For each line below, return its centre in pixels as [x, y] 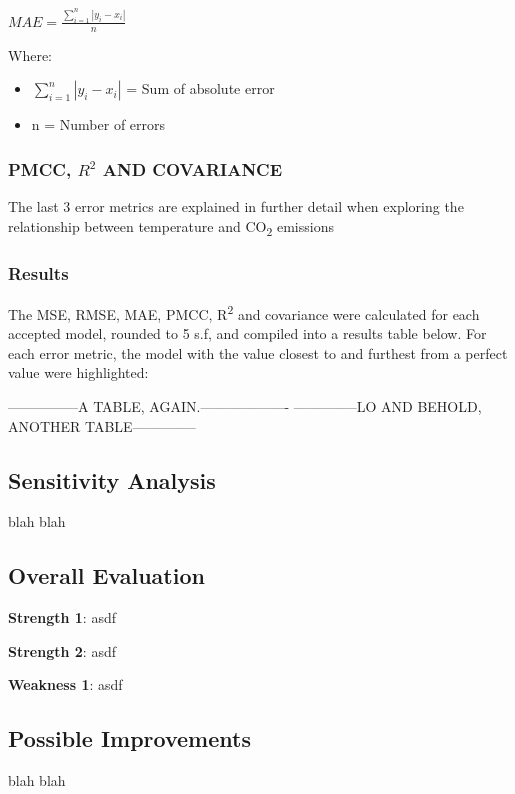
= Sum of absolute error [200, 88]
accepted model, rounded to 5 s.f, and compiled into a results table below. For [247, 333]
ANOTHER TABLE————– [102, 425]
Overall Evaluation [106, 575]
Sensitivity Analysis [112, 479]
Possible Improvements [129, 738]
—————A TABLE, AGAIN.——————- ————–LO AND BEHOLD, [245, 406]
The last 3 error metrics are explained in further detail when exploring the [236, 206]
